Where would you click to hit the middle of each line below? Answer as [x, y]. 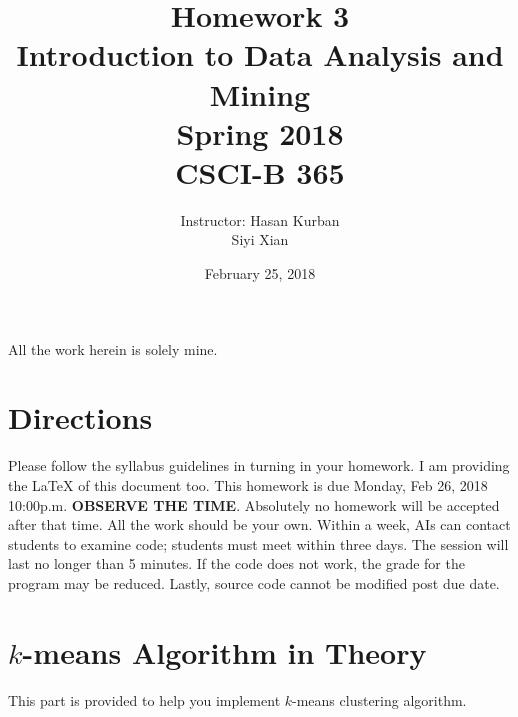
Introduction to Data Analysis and [260, 54]
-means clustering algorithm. [379, 699]
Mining [260, 93]
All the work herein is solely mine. [113, 348]
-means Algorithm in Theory [224, 651]
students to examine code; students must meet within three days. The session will [258, 543]
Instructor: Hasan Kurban [260, 219]
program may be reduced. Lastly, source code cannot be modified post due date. [254, 582]
